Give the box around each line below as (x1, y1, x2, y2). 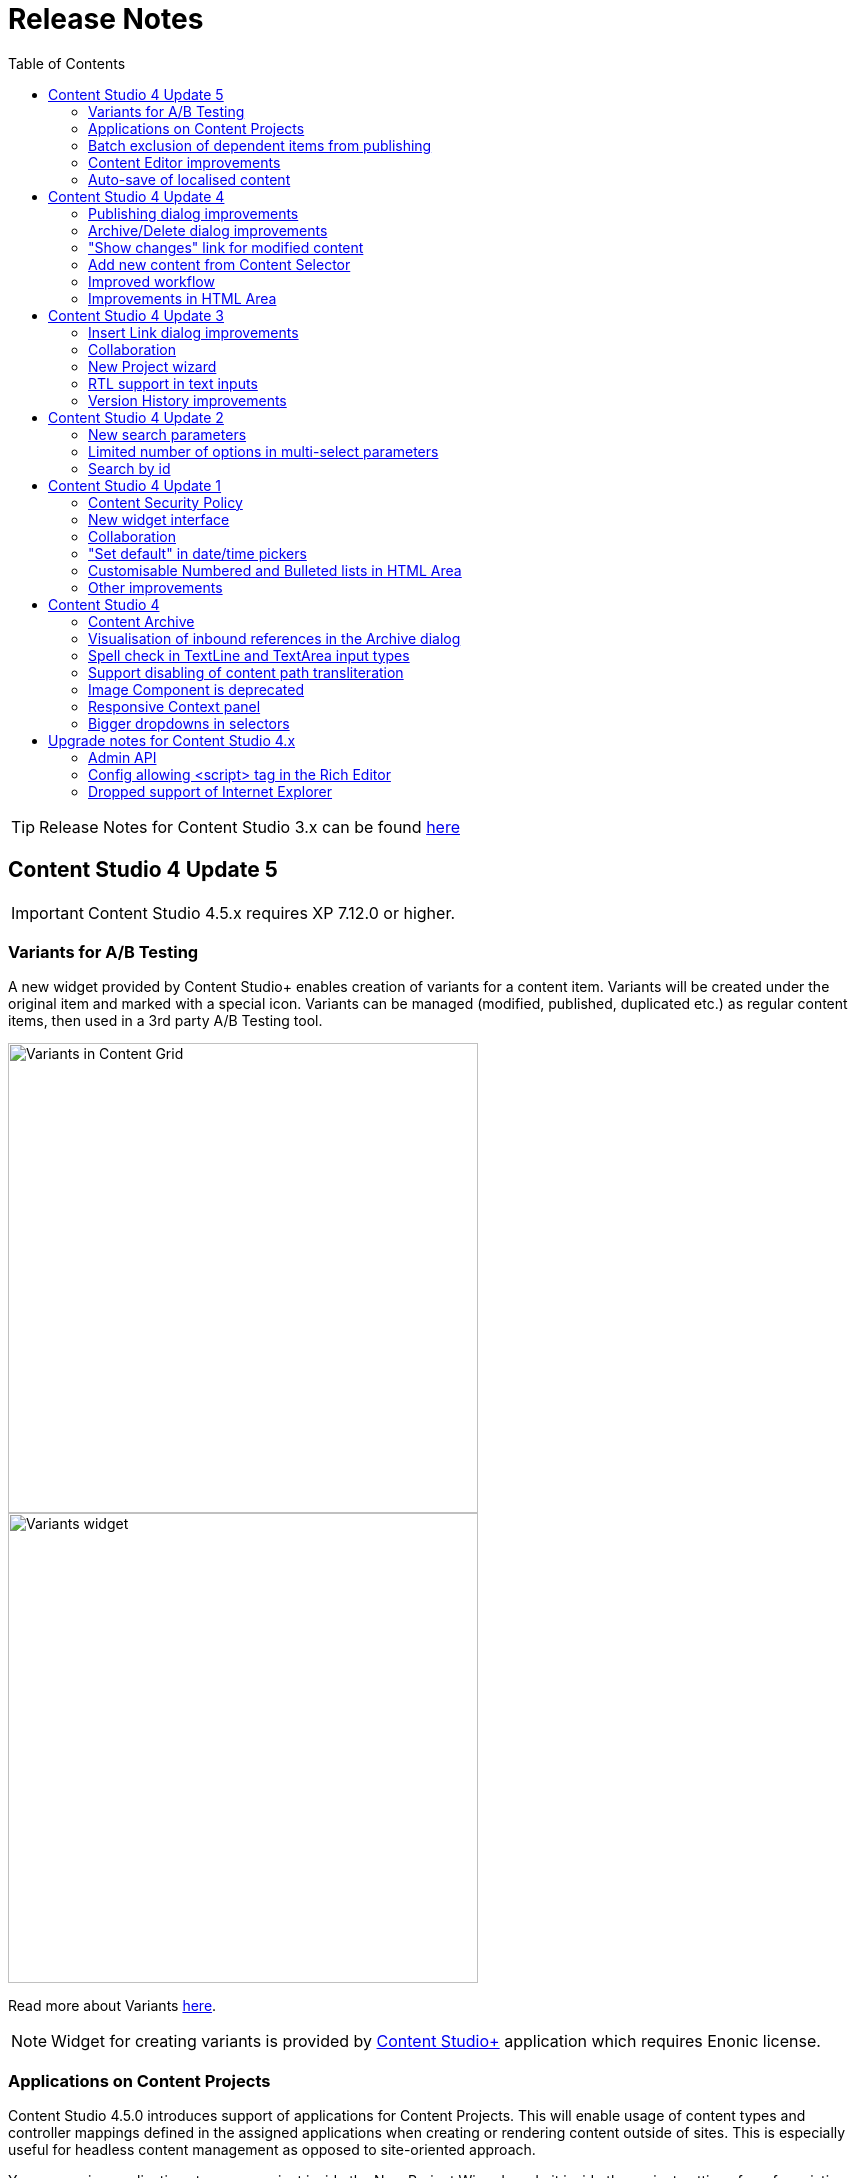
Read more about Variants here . (8, 1997, 217, 2015)
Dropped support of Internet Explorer (88, 782, 333, 800)
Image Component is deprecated (88, 680, 305, 698)
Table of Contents (8, 54, 126, 72)
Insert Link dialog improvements (88, 323, 299, 341)
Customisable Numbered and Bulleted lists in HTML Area (88, 561, 462, 579)
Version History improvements (88, 391, 287, 409)
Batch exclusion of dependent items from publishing (88, 136, 432, 154)
